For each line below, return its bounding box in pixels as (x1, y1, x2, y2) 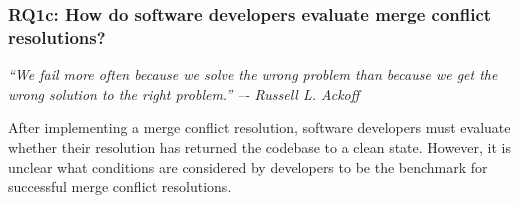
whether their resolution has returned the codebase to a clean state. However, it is (8, 136, 512, 157)
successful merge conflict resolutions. (8, 176, 232, 197)
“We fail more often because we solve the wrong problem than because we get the (8, 64, 498, 85)
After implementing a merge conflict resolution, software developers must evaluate (8, 117, 511, 138)
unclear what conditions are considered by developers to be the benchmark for (8, 156, 488, 177)
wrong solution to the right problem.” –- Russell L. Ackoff (8, 83, 360, 104)
